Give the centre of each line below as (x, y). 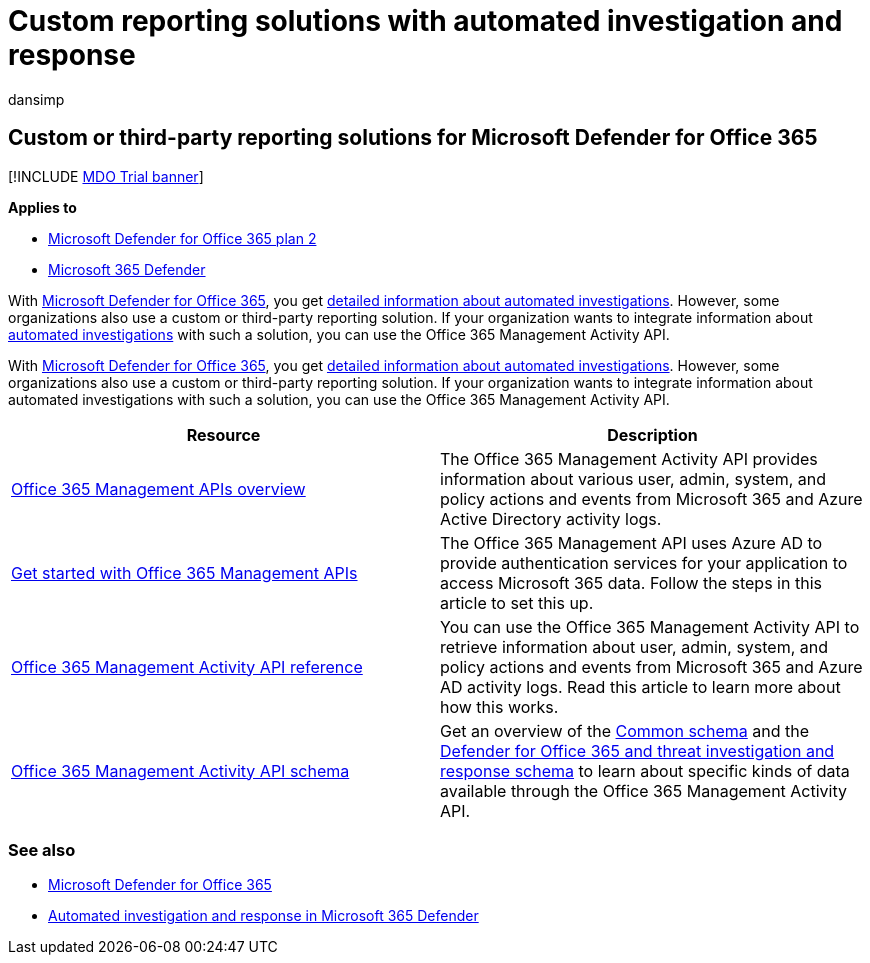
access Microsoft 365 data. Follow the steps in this (631, 582)
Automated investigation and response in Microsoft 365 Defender (263, 916)
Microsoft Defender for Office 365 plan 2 (182, 238)
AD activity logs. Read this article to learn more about (640, 686)
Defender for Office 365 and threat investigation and (637, 750)
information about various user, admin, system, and (633, 478)
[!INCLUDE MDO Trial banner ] (106, 176)
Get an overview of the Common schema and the (625, 730)
